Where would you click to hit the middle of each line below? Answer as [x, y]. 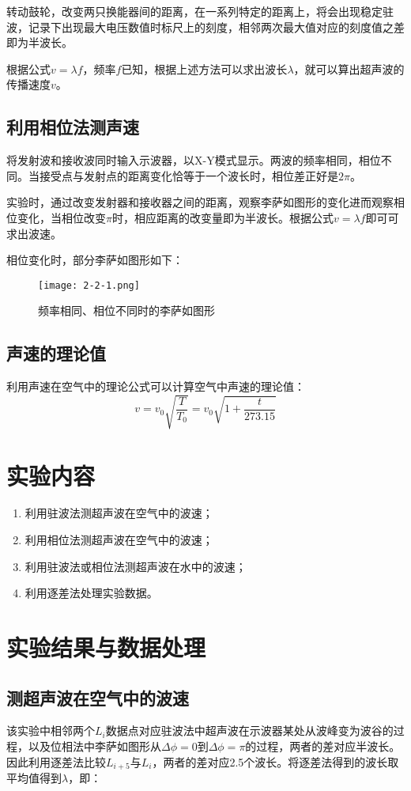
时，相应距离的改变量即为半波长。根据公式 [222, 217]
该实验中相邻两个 [51, 730]
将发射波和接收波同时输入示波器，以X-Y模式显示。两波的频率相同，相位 [194, 160]
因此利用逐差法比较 [56, 761]
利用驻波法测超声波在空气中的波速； [119, 513]
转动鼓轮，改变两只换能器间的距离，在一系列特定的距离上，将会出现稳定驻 [200, 11]
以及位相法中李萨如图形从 [94, 746]
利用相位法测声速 [73, 127]
